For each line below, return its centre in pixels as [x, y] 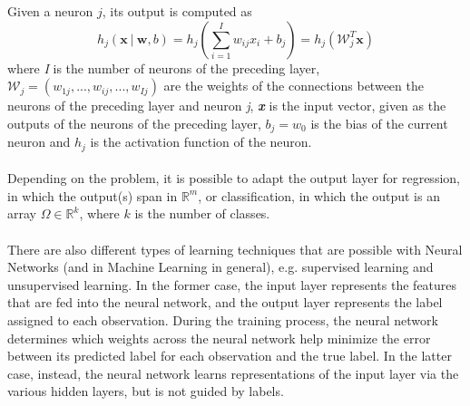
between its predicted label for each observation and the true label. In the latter [230, 356]
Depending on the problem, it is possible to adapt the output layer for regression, [234, 178]
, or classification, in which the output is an [319, 195]
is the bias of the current [379, 123]
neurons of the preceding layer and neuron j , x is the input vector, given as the [227, 106]
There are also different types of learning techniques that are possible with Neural [235, 249]
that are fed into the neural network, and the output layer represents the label [225, 302]
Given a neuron [50, 11]
